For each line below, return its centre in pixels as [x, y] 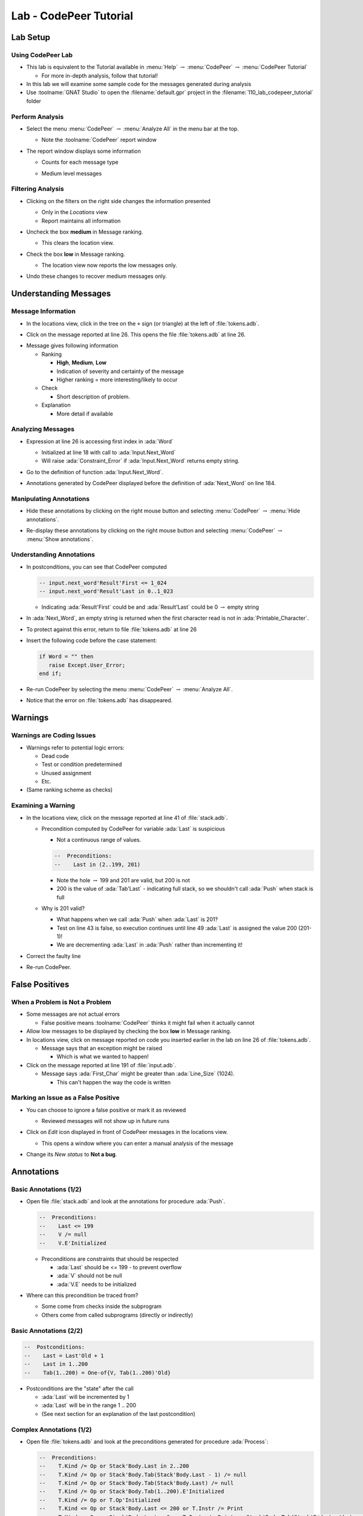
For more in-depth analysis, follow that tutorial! [100, 75]
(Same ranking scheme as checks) [70, 790]
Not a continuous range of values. [99, 840]
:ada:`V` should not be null [89, 1276]
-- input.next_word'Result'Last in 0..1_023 [106, 592]
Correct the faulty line [54, 956]
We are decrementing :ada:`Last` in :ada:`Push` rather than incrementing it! [150, 945]
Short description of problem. [93, 397]
